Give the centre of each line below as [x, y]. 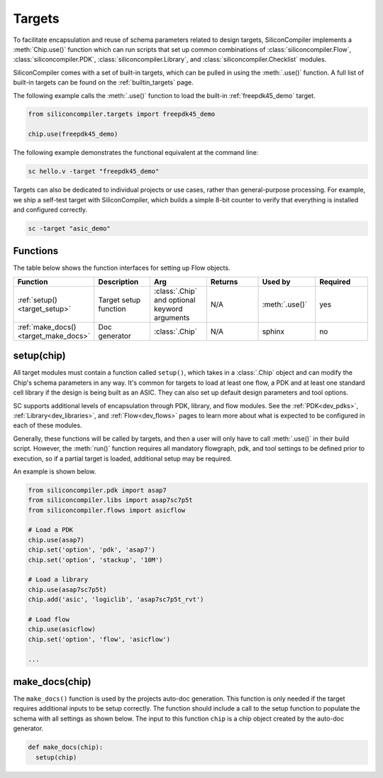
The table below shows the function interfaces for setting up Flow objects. [122, 268]
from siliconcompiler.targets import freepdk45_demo [122, 114]
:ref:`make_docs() [47, 327]
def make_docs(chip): [66, 747]
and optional [174, 300]
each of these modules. [48, 425]
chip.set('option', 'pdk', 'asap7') [92, 550]
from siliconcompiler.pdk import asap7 [97, 490]
